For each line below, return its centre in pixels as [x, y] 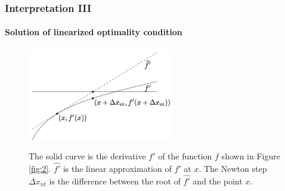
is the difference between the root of [115, 181]
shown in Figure [251, 156]
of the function [185, 156]
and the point [218, 181]
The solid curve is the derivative [87, 156]
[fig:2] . [40, 169]
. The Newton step [233, 169]
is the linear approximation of [117, 169]
